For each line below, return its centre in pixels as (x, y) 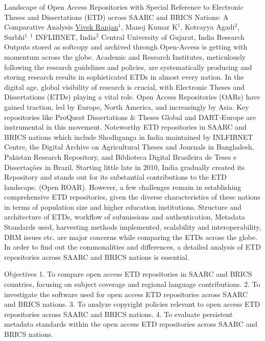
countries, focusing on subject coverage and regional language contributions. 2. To (132, 284)
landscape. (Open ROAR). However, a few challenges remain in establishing (123, 187)
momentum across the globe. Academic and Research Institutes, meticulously (125, 56)
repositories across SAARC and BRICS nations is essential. (97, 257)
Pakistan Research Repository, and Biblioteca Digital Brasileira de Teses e (121, 156)
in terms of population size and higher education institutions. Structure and (123, 206)
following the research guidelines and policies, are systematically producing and (128, 67)
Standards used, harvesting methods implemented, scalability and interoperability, (133, 227)
